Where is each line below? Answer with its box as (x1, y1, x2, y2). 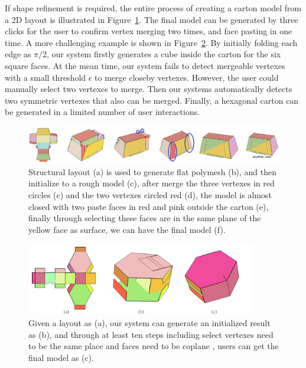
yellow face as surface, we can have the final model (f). (28, 223, 226, 235)
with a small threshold (5, 71, 86, 83)
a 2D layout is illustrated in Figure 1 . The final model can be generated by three (5, 13, 298, 25)
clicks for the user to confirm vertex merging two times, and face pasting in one (5, 25, 292, 37)
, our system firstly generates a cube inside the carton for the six (47, 48, 281, 60)
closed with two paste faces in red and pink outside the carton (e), (28, 200, 269, 212)
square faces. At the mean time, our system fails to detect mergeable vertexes (5, 59, 285, 71)
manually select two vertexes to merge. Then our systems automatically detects (5, 83, 292, 95)
